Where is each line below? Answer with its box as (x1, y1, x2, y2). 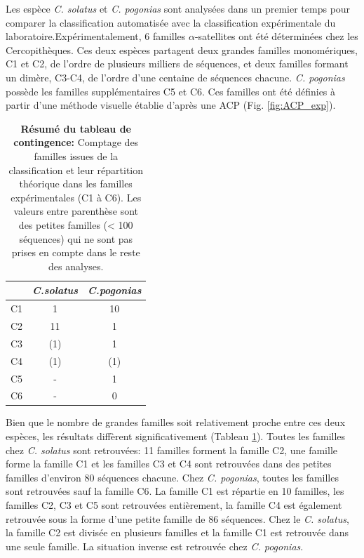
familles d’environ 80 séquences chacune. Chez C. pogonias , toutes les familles (6, 470, 339, 484)
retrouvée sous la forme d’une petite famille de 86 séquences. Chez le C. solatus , (6, 511, 349, 526)
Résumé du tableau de (20, 121, 131, 135)
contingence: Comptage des (13, 135, 139, 150)
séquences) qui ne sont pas (19, 231, 133, 246)
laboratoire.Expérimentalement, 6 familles (6, 29, 186, 44)
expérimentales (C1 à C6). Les (11, 190, 142, 204)
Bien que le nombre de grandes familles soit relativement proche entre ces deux (6, 415, 346, 430)
